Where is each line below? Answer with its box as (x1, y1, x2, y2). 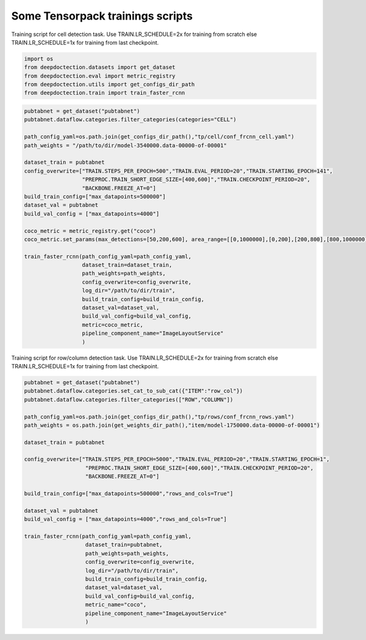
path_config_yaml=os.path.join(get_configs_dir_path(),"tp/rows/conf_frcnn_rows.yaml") (24, 413, 295, 420)
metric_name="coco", (85, 602, 146, 608)
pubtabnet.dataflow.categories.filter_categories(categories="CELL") (24, 116, 237, 123)
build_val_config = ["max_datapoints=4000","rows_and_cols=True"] (24, 516, 227, 523)
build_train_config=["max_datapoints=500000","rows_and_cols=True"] (24, 490, 234, 497)
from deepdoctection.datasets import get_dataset (24, 64, 176, 71)
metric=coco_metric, (82, 321, 143, 328)
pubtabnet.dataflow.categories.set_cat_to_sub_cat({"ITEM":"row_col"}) (24, 388, 243, 395)
